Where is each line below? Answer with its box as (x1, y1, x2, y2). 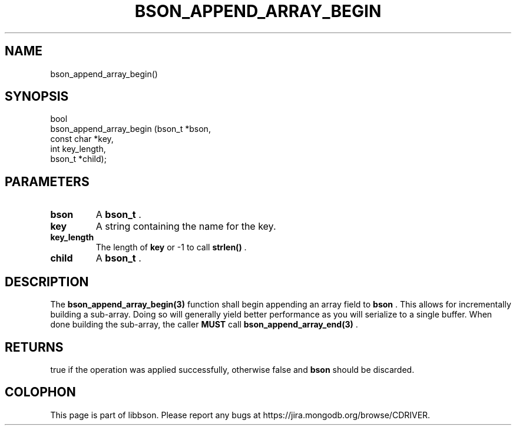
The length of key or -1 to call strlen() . (95, 242, 247, 253)
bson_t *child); (50, 154, 107, 164)
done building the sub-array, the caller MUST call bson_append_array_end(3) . (50, 319, 358, 330)
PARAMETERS (5, 174, 90, 189)
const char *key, (50, 134, 114, 144)
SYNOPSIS (5, 89, 69, 104)
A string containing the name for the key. (95, 220, 276, 233)
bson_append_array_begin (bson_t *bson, (50, 124, 211, 134)
